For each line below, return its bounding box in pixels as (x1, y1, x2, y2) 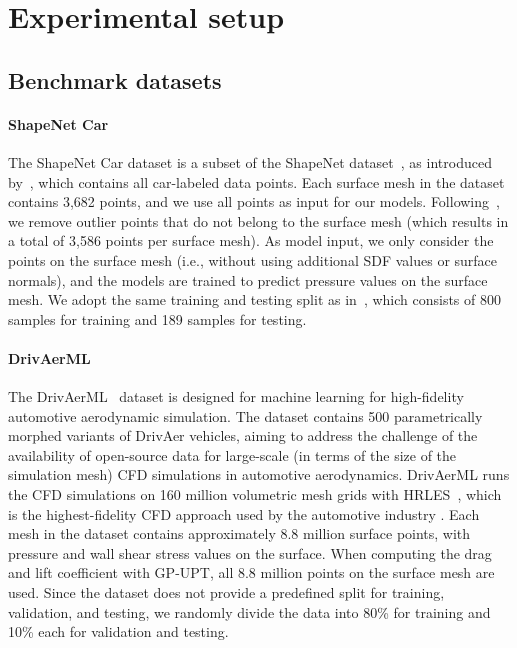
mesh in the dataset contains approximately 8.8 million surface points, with (8, 523, 471, 544)
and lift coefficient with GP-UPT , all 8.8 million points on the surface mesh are (8, 562, 495, 583)
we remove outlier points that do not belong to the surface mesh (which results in (8, 210, 509, 231)
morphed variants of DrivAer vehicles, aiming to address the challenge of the (8, 425, 478, 446)
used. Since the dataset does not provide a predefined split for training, (8, 582, 445, 603)
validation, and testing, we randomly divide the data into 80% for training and (8, 601, 491, 622)
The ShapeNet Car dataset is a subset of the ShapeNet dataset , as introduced (8, 151, 492, 172)
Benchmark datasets (8, 64, 222, 95)
